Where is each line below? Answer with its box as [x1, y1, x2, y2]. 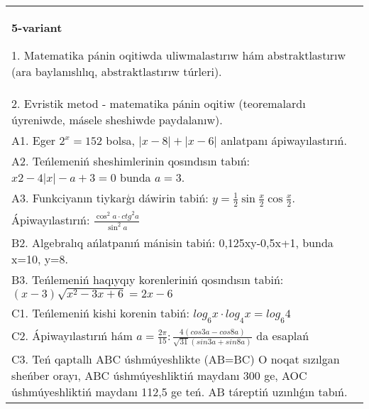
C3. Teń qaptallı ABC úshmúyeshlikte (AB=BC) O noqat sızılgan [11, 351, 340, 368]
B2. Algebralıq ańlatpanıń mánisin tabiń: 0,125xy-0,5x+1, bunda [11, 234, 334, 251]
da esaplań [256, 327, 309, 344]
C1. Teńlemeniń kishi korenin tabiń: [11, 305, 189, 322]
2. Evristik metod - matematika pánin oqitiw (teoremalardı [11, 95, 306, 111]
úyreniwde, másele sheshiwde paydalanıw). [11, 111, 223, 128]
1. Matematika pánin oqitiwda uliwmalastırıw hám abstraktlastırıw [11, 47, 346, 63]
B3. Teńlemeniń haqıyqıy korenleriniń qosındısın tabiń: [11, 271, 284, 288]
